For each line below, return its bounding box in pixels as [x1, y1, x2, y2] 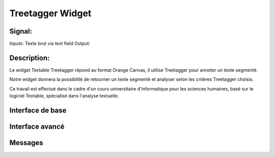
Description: [9, 53, 50, 62]
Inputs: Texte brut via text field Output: [9, 41, 91, 47]
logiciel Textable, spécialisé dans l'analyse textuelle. [9, 93, 119, 99]
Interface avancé [9, 122, 65, 131]
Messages [9, 138, 43, 147]
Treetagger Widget [9, 8, 92, 19]
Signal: [9, 27, 33, 36]
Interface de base [9, 106, 67, 114]
